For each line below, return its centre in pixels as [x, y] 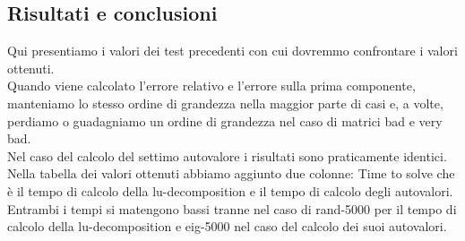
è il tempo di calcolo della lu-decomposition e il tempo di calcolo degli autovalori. [230, 190]
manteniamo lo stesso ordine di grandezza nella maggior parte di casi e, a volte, [225, 103]
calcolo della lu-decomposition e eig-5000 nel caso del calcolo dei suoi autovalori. [227, 226]
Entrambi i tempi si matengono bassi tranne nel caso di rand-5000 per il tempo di [232, 208]
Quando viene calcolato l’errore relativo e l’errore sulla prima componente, [211, 86]
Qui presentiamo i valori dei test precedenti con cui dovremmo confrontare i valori [232, 51]
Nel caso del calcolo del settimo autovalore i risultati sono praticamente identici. [227, 155]
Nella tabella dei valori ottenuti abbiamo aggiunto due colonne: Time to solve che [231, 173]
